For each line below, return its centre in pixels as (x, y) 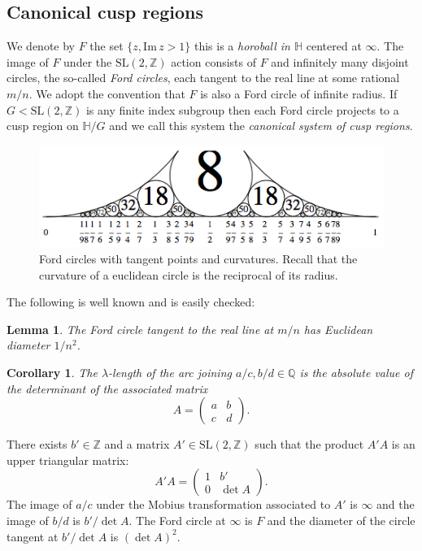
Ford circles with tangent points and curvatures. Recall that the (198, 259)
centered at (334, 46)
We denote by (41, 46)
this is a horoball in (242, 46)
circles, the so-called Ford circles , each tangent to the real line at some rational (203, 78)
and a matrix (137, 444)
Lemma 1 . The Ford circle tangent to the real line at (140, 329)
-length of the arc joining (170, 373)
